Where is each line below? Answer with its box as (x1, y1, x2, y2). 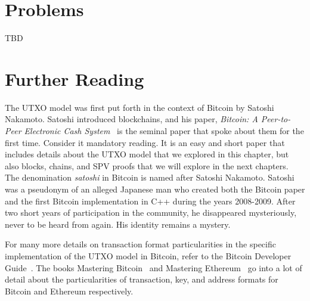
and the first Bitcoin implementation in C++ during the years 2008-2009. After (5, 194, 296, 207)
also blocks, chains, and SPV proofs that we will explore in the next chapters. (5, 159, 289, 172)
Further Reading (5, 66, 144, 91)
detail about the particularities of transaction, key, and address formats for (5, 273, 278, 286)
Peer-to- (261, 113, 291, 125)
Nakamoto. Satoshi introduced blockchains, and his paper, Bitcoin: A (5, 113, 258, 125)
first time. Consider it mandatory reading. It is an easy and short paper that (5, 136, 285, 148)
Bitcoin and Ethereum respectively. (5, 284, 134, 297)
